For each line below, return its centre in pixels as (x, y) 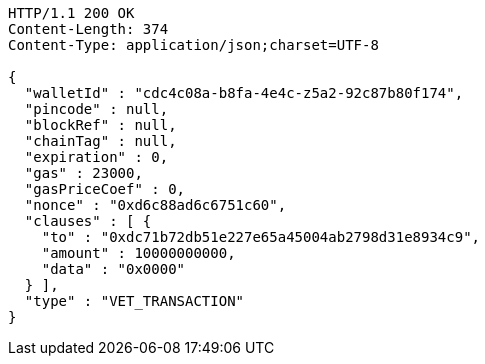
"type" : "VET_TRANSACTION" (134, 301)
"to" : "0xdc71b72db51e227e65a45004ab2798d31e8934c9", (261, 237)
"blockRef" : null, (100, 125)
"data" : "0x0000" (113, 269)
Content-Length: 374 (88, 29)
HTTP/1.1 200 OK (71, 13)
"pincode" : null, (96, 109)
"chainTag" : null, (100, 141)
